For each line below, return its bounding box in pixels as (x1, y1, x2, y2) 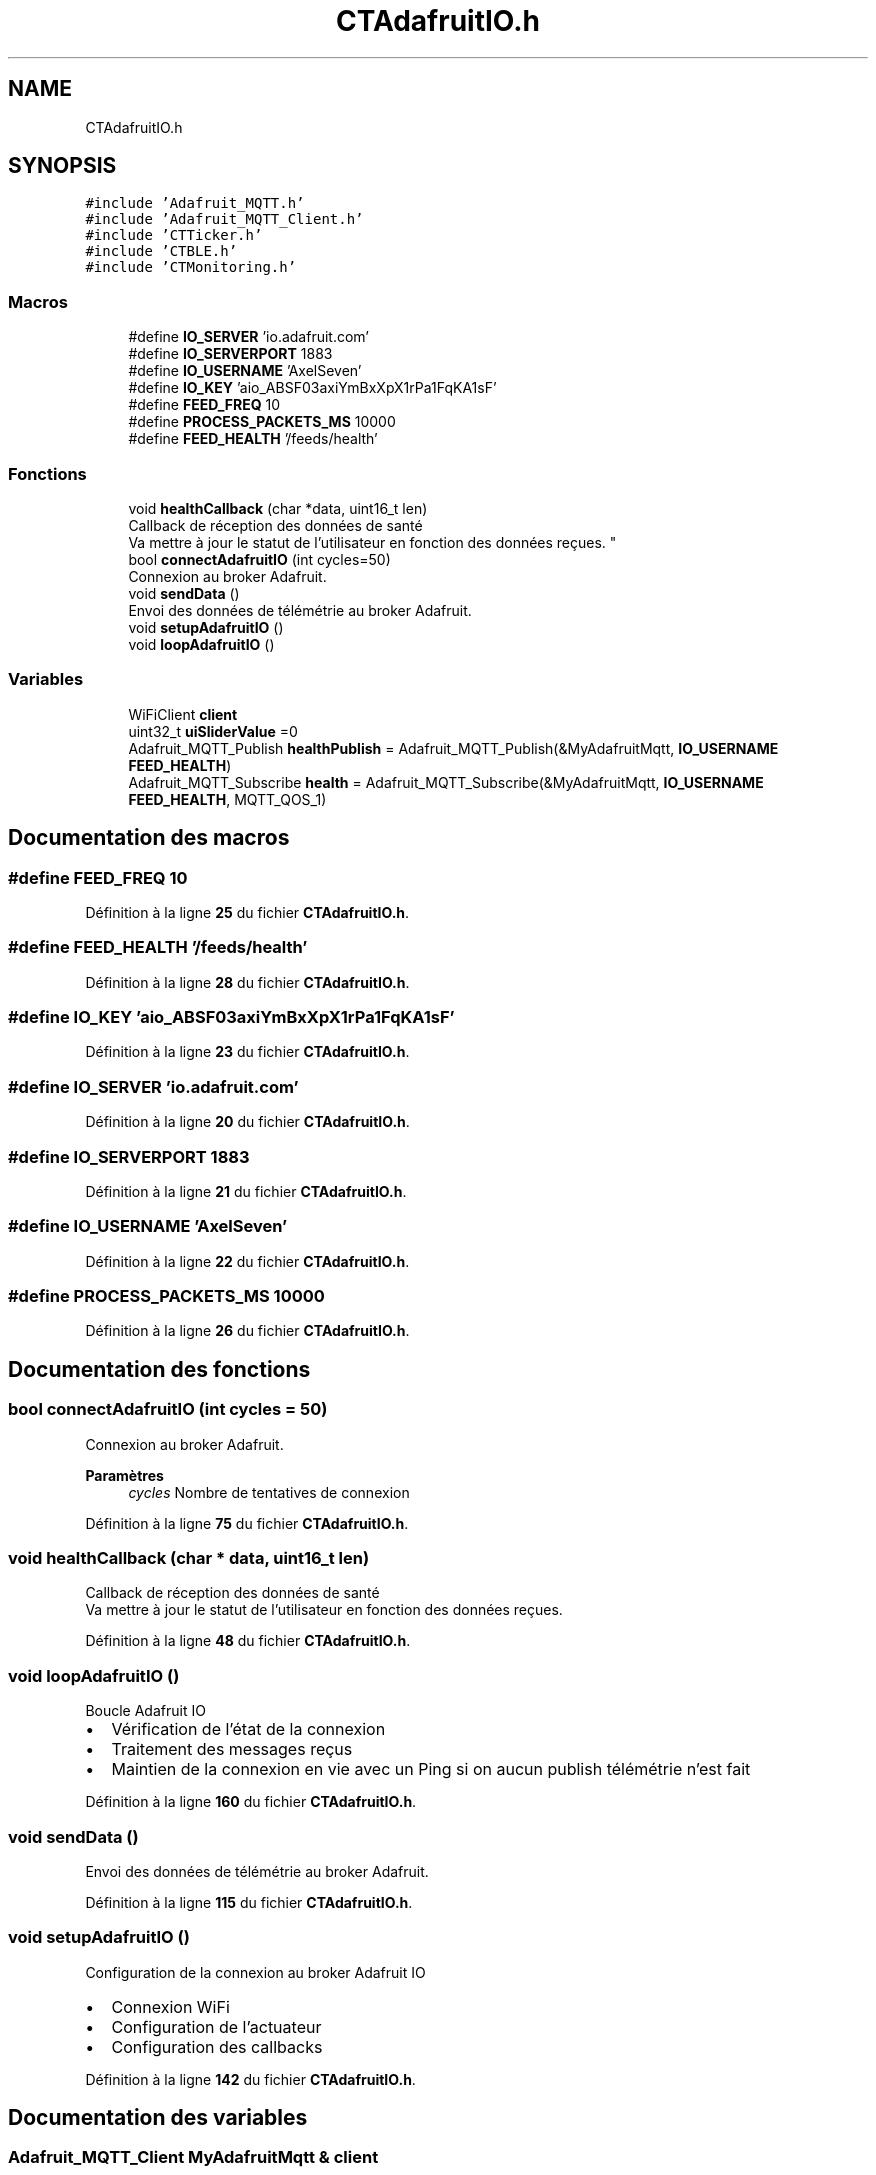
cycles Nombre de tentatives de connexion (128, 1483, 410, 1501)
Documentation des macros (8, 825, 290, 851)
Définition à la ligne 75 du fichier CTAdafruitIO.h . (85, 1514, 409, 1532)
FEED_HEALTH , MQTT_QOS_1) (128, 790, 327, 808)
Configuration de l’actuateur (111, 2016, 322, 2037)
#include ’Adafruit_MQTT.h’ (85, 195, 305, 212)
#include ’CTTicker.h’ (85, 227, 263, 244)
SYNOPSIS (8, 153, 117, 179)
